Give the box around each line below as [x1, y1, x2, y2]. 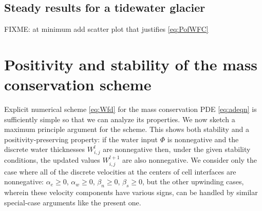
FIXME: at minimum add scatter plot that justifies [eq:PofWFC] [4, 24, 209, 34]
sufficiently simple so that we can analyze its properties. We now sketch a [4, 113, 235, 124]
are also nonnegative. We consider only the [122, 155, 257, 165]
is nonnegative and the [167, 133, 239, 144]
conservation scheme [4, 74, 152, 95]
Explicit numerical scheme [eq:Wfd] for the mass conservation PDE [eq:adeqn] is [4, 104, 257, 114]
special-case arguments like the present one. [4, 197, 141, 207]
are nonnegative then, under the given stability [103, 144, 251, 155]
